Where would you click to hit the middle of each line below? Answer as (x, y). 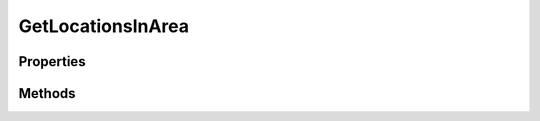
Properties (52, 61)
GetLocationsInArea (104, 26)
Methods (47, 93)
